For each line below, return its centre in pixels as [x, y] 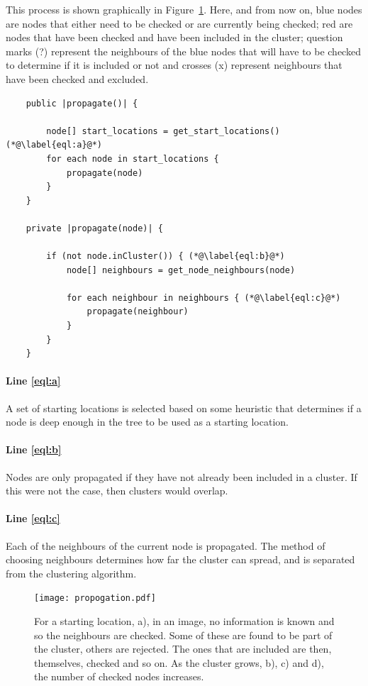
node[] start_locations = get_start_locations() [163, 131]
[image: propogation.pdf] [95, 598]
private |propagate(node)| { [94, 228]
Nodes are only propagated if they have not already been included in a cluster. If [182, 476]
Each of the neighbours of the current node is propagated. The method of [166, 545]
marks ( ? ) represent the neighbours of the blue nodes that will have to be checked [183, 51]
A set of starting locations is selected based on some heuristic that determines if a [184, 408]
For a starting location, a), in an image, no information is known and [184, 621]
